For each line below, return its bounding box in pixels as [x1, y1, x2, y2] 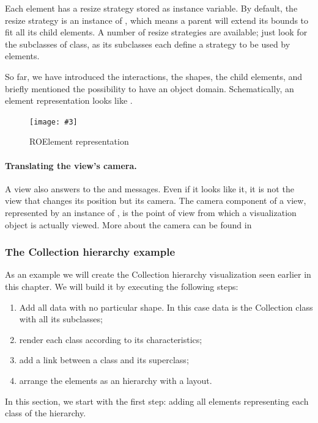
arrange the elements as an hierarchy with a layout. [19, 374, 212, 386]
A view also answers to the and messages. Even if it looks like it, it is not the [5, 182, 294, 195]
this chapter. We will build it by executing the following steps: [5, 280, 239, 292]
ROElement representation [29, 135, 129, 148]
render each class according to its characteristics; [19, 333, 202, 345]
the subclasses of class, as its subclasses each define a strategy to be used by [5, 37, 290, 50]
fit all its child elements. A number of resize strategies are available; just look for [5, 26, 308, 38]
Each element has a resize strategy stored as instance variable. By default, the [5, 2, 298, 14]
